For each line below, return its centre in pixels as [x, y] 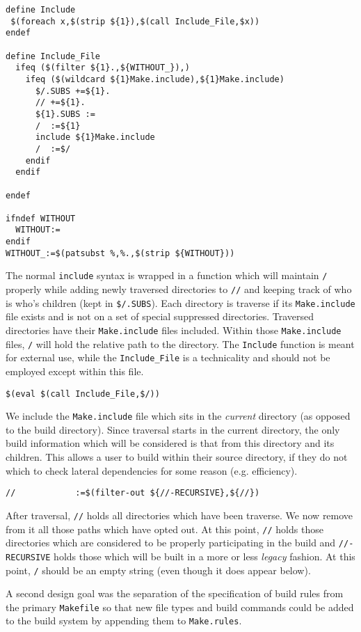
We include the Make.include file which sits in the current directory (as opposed [178, 416]
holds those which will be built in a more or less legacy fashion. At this [204, 556]
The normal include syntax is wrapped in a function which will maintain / [167, 275]
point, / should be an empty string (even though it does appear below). [158, 570]
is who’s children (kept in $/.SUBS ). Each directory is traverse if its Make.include [180, 302]
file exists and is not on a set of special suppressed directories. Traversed [160, 316]
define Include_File [53, 56]
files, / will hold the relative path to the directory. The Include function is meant [180, 343]
